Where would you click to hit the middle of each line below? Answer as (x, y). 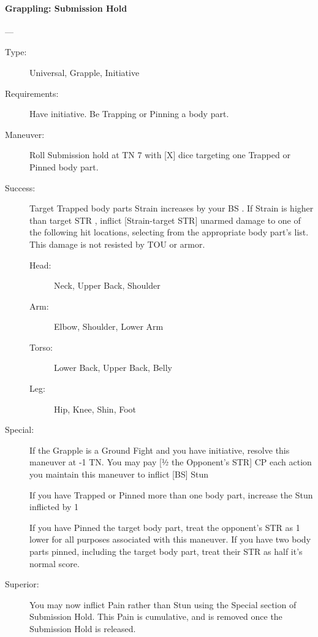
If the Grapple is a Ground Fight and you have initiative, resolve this (160, 450)
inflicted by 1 (54, 507)
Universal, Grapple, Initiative (85, 72)
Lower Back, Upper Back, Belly (113, 368)
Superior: (22, 584)
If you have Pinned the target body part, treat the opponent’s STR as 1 (165, 527)
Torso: (41, 347)
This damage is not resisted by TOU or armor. (117, 244)
